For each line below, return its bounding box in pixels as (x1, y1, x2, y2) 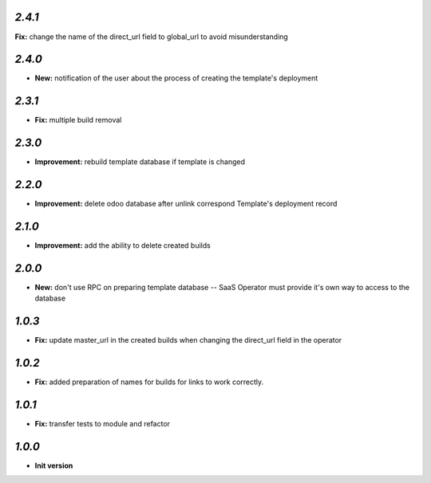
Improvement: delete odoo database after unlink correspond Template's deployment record (34, 199, 338, 209)
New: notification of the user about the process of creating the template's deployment (34, 73, 318, 83)
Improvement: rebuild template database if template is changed (34, 157, 246, 167)
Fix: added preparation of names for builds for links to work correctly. (34, 377, 264, 387)
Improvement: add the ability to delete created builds (34, 241, 211, 250)
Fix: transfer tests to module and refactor (34, 419, 171, 429)
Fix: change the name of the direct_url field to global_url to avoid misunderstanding (14, 32, 289, 41)
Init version (34, 461, 73, 470)
